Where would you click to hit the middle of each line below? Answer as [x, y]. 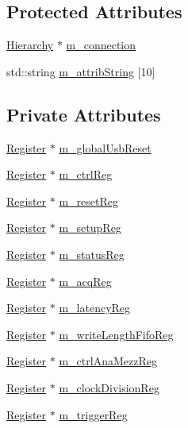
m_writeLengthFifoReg [116, 334]
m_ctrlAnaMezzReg [108, 361]
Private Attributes [84, 114]
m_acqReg [85, 281]
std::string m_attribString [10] [81, 71]
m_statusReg [92, 254]
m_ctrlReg [86, 174]
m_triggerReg [93, 414]
